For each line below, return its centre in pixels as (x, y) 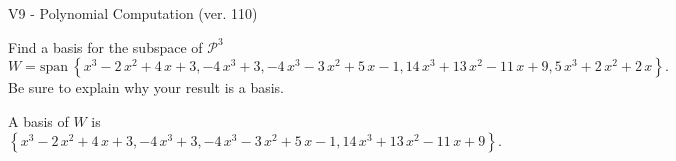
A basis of (38, 120)
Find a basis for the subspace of (105, 46)
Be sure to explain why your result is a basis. (146, 87)
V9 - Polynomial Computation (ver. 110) (133, 13)
